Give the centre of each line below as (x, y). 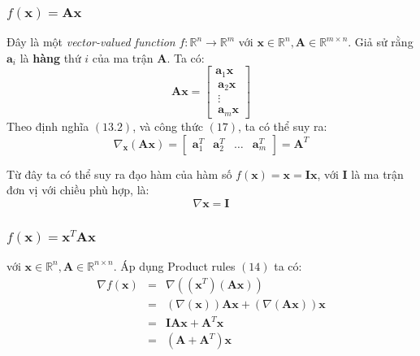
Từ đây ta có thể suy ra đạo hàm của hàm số (119, 174)
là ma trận (377, 174)
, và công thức (168, 126)
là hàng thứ (50, 57)
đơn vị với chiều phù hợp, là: (78, 190)
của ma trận (123, 57)
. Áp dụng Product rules (174, 265)
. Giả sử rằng (381, 42)
